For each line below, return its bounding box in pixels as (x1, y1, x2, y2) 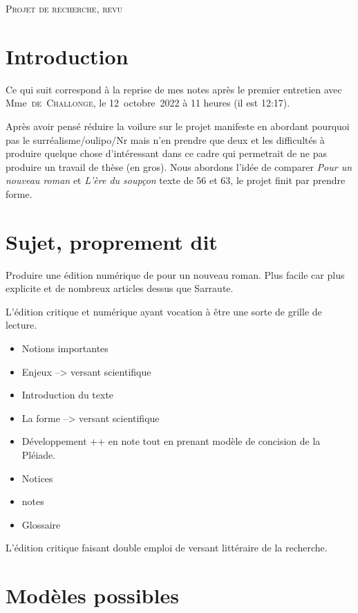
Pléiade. (21, 447, 56, 461)
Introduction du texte (21, 387, 114, 402)
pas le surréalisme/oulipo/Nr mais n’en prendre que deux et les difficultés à (6, 132, 325, 147)
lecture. (6, 318, 37, 332)
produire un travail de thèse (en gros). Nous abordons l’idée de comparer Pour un (6, 159, 352, 174)
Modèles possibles (6, 581, 179, 610)
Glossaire (21, 517, 61, 531)
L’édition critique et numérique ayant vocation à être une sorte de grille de (6, 304, 322, 318)
